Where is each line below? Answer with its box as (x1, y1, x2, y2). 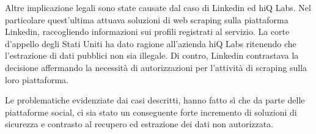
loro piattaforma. (5, 73, 68, 86)
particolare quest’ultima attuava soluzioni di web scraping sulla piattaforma (5, 13, 288, 26)
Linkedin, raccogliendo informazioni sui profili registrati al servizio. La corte (5, 25, 290, 38)
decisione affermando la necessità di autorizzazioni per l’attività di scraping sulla (5, 61, 307, 73)
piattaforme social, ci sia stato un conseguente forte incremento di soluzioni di (5, 105, 297, 118)
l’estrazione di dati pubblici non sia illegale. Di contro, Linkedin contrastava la (5, 49, 299, 62)
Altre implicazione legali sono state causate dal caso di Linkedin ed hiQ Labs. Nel (5, 1, 311, 13)
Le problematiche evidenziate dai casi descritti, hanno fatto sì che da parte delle (5, 94, 305, 106)
